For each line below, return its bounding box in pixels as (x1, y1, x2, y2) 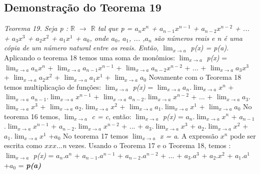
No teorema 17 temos (63, 130, 128, 141)
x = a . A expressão (159, 130, 218, 141)
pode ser (230, 130, 256, 141)
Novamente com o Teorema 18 (148, 72, 241, 82)
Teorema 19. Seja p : (4, 23, 68, 33)
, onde (89, 32, 109, 43)
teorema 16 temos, (4, 111, 60, 121)
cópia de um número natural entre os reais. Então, (4, 42, 159, 53)
